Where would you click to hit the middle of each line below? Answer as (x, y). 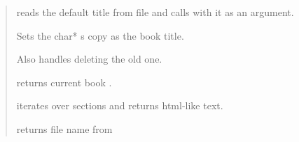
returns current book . (64, 82)
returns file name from (64, 128)
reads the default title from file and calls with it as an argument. (155, 12)
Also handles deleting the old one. (89, 59)
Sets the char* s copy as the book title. (100, 35)
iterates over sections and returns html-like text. (120, 105)
